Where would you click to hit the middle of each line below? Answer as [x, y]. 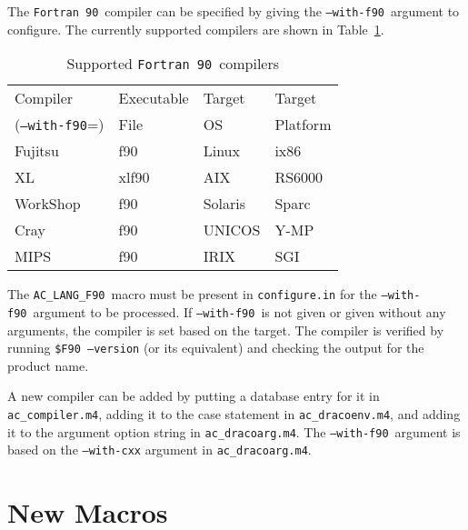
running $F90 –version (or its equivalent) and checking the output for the [216, 348]
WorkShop [48, 204]
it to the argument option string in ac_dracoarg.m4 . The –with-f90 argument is [234, 431]
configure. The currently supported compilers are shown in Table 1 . [196, 29]
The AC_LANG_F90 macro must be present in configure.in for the [192, 294]
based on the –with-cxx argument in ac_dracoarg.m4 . [159, 450]
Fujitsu [37, 151]
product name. [48, 365]
